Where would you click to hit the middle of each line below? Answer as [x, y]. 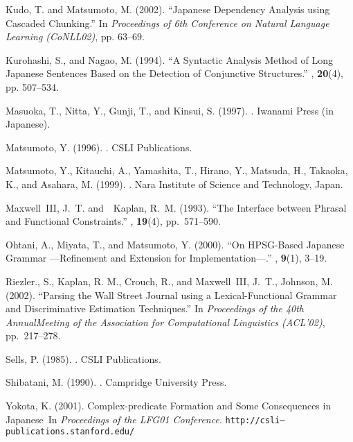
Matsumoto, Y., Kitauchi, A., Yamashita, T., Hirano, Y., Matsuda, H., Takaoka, [177, 170]
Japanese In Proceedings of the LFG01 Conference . [114, 419]
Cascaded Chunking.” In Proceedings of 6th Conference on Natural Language [168, 23]
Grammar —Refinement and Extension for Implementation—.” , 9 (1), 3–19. [166, 258]
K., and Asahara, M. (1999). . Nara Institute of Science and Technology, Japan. [174, 184]
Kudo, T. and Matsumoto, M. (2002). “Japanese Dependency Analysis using [168, 9]
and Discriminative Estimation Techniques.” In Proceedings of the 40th [155, 308]
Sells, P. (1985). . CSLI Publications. [83, 358]
